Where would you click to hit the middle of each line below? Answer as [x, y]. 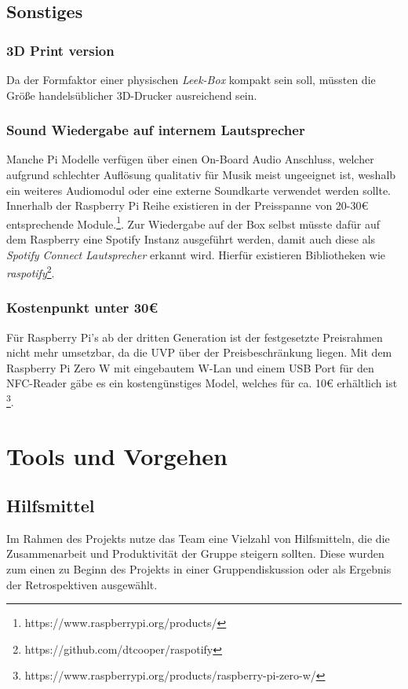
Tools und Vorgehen [117, 455]
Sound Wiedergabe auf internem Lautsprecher [156, 130]
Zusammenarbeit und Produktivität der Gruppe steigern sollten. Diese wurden [195, 553]
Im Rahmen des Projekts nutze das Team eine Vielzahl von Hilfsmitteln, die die [198, 538]
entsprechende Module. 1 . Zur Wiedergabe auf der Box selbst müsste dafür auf [193, 222]
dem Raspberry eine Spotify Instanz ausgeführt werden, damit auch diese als [191, 239]
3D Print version [60, 50]
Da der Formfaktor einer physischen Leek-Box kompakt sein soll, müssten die [191, 79]
